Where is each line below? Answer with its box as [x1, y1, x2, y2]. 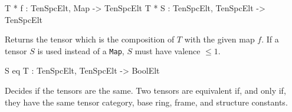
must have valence [134, 44, 201, 57]
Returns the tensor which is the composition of [5, 33, 175, 45]
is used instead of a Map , [37, 44, 124, 57]
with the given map [184, 33, 255, 45]
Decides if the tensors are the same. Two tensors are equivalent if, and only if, [5, 84, 286, 97]
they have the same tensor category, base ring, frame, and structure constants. [5, 95, 288, 108]
